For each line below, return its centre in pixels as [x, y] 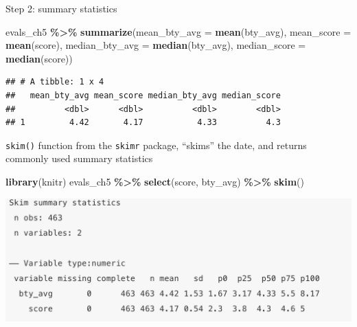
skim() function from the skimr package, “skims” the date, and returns [156, 145]
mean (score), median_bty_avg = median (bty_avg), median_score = [156, 45]
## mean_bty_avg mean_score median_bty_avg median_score [143, 95]
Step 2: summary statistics [61, 8]
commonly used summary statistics [79, 158]
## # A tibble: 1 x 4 [55, 82]
